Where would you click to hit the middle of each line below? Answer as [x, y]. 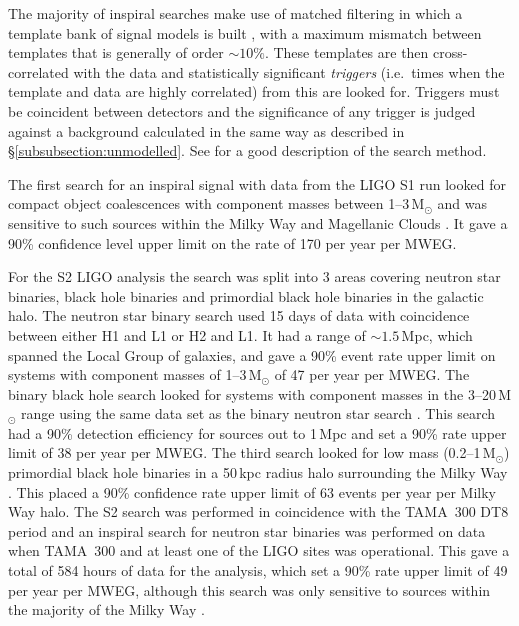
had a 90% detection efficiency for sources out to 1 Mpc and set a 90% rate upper [257, 432]
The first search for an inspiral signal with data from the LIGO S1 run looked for [257, 183]
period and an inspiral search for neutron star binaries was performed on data [247, 530]
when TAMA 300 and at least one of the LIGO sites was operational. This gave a [259, 550]
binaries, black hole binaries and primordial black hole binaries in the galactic [246, 295]
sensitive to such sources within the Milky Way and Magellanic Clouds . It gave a [258, 222]
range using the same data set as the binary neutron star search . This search [258, 413]
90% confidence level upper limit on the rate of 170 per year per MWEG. [232, 242]
